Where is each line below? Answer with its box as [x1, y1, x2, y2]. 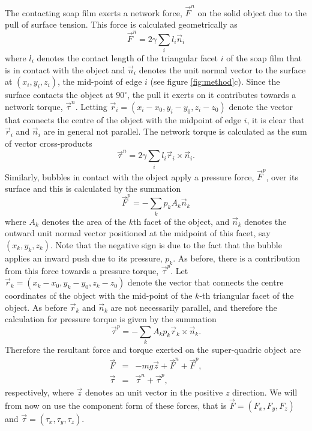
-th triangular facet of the [199, 289, 294, 302]
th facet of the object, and [133, 215, 230, 227]
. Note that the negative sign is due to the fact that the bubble [50, 238, 282, 251]
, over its [266, 170, 298, 183]
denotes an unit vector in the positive [85, 386, 223, 399]
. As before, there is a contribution [173, 251, 301, 264]
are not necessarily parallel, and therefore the [110, 301, 277, 313]
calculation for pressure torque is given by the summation [5, 313, 217, 325]
